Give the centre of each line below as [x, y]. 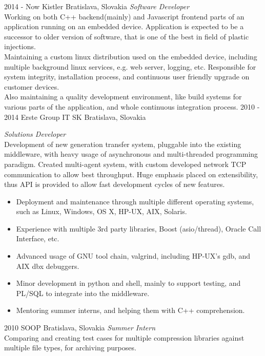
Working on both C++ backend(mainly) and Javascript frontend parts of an [124, 16]
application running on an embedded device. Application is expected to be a [124, 26]
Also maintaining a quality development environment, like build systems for [123, 97]
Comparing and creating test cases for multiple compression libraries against [124, 337]
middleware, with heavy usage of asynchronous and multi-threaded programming [131, 154]
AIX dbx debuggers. [48, 266]
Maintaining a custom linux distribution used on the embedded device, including [131, 56]
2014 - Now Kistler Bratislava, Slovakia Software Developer [97, 6]
